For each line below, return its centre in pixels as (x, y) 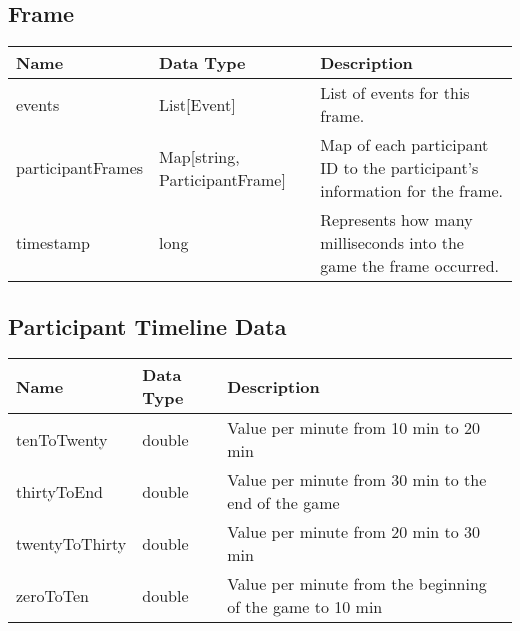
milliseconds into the (392, 243)
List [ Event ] (197, 104)
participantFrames (80, 168)
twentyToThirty (71, 543)
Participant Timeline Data (147, 325)
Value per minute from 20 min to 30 (354, 532)
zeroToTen (52, 595)
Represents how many (396, 220)
